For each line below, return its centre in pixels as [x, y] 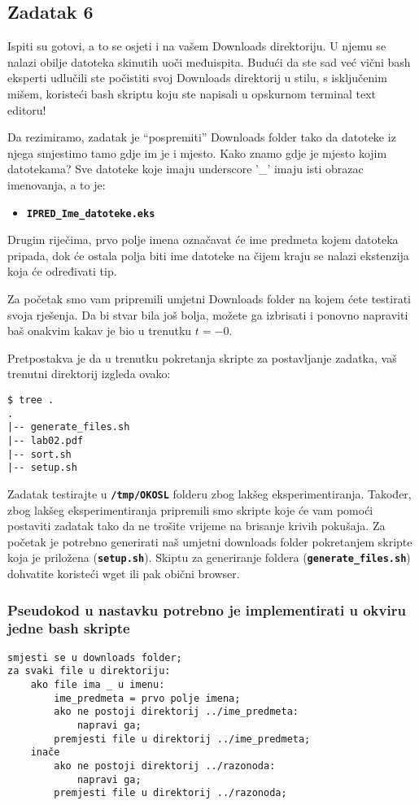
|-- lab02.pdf [46, 440]
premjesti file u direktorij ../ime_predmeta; [182, 739]
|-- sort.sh [39, 454]
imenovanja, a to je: [57, 184]
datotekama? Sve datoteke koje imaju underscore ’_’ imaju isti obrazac [185, 169]
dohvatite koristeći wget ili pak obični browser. [124, 573]
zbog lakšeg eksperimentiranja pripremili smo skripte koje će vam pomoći [190, 509]
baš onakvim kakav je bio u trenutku [100, 331]
